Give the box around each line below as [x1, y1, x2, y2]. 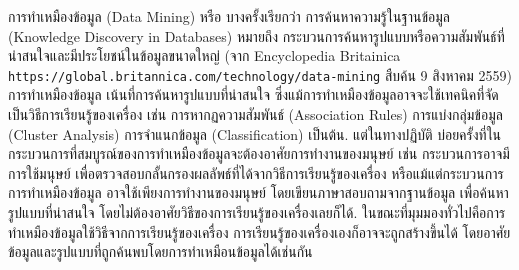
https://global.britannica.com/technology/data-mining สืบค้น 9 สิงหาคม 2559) [8, 64, 512, 85]
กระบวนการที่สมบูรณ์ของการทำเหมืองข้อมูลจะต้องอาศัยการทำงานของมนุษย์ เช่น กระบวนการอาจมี [8, 143, 510, 164]
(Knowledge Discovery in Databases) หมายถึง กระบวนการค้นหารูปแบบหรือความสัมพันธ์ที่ [8, 25, 505, 46]
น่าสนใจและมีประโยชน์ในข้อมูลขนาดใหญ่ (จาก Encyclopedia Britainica [8, 45, 401, 66]
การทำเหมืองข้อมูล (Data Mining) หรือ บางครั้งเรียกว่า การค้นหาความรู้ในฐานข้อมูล [8, 6, 451, 26]
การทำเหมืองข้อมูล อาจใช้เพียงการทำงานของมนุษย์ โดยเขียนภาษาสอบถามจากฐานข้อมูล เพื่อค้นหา [8, 182, 509, 203]
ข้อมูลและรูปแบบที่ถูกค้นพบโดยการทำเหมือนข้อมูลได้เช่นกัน [8, 241, 313, 262]
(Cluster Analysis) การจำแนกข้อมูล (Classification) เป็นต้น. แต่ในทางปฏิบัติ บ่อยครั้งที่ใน [8, 123, 502, 144]
